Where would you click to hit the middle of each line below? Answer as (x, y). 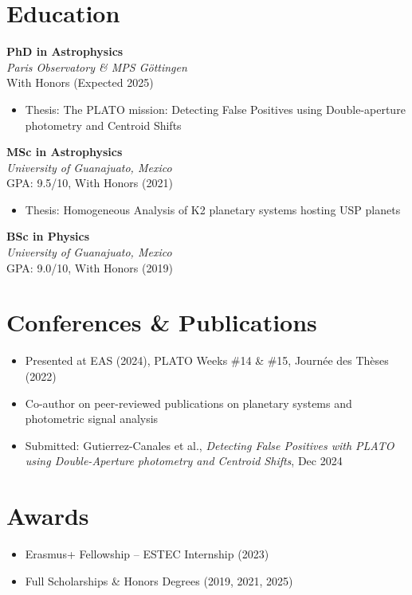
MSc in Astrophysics (65, 152)
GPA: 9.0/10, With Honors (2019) (90, 267)
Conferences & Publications (162, 322)
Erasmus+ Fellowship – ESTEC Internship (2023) (147, 554)
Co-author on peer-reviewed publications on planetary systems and (188, 403)
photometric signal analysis (92, 419)
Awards (48, 516)
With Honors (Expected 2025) (80, 82)
